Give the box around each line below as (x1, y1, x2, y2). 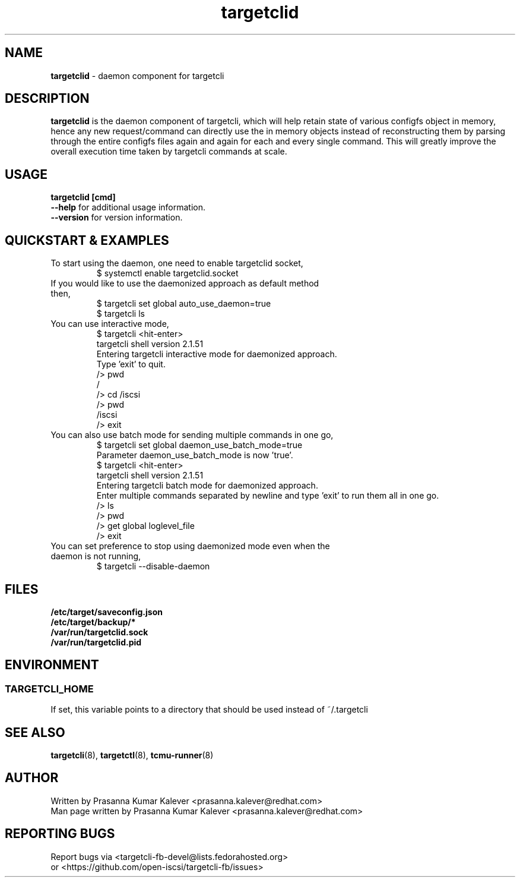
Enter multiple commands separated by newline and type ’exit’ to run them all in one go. (96, 490, 439, 501)
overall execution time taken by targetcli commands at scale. (50, 146, 287, 157)
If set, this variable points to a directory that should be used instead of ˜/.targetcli (50, 704, 368, 715)
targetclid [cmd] (50, 192, 116, 203)
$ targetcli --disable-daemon (96, 561, 210, 572)
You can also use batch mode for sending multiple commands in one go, (50, 430, 334, 440)
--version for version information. (50, 212, 183, 223)
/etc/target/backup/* (50, 616, 136, 627)
